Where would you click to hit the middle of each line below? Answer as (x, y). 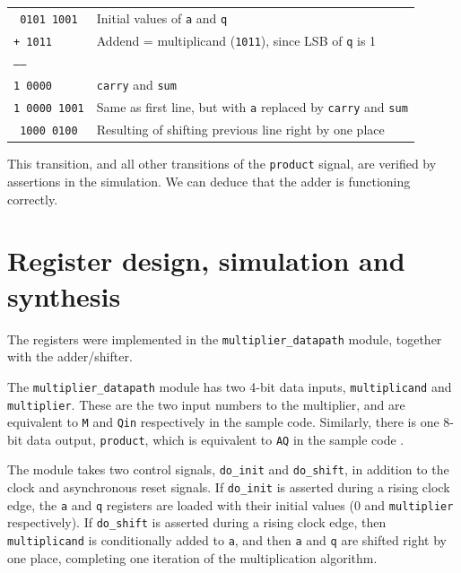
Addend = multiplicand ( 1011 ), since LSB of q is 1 (236, 40)
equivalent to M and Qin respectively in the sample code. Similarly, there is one (223, 422)
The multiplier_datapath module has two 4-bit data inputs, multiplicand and (230, 386)
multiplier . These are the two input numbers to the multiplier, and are (206, 404)
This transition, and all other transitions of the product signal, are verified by (222, 164)
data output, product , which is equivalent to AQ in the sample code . (215, 439)
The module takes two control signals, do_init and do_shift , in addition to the (228, 469)
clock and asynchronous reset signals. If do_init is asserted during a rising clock (229, 487)
